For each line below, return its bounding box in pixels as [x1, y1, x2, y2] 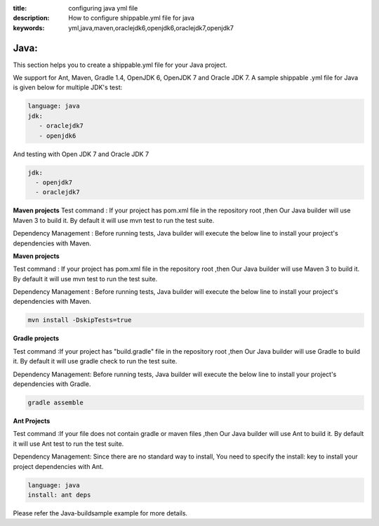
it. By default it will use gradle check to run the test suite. [13, 357, 178, 366]
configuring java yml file [68, 4, 138, 12]
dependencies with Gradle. [13, 380, 91, 388]
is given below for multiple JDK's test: [13, 83, 123, 91]
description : [13, 14, 50, 23]
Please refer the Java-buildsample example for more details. [13, 508, 188, 517]
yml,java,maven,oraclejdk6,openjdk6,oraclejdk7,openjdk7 [68, 23, 234, 32]
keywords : [13, 23, 45, 32]
